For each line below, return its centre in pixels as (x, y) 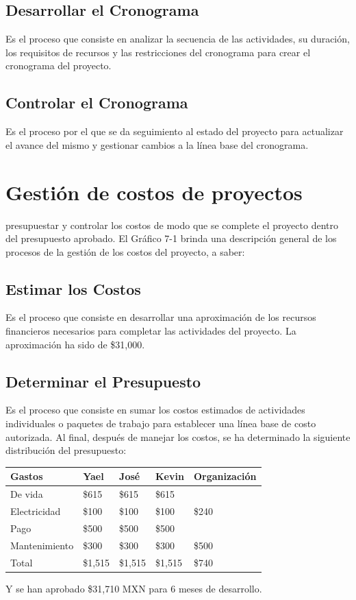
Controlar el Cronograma (97, 103)
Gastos (27, 476)
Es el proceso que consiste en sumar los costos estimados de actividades (155, 410)
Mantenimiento (42, 545)
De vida (27, 494)
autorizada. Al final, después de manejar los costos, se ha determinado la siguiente (178, 436)
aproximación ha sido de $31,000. (75, 344)
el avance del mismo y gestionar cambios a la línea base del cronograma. (157, 144)
